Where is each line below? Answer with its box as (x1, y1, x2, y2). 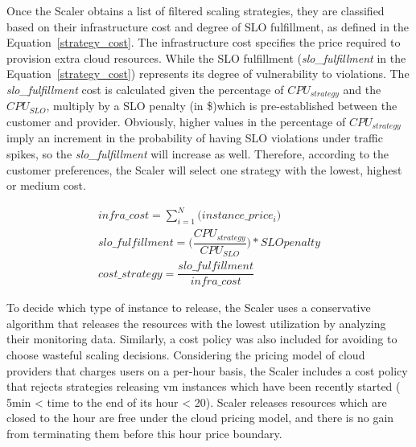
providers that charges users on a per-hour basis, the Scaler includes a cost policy (6, 362, 408, 379)
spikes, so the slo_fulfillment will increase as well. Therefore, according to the (6, 146, 389, 162)
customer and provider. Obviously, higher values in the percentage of (6, 113, 346, 130)
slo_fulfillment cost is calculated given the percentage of (6, 80, 284, 97)
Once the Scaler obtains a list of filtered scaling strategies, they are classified (6, 2, 385, 18)
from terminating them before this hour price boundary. (6, 424, 282, 441)
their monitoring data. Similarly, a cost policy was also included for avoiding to (6, 330, 397, 347)
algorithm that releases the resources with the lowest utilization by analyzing (6, 314, 386, 331)
